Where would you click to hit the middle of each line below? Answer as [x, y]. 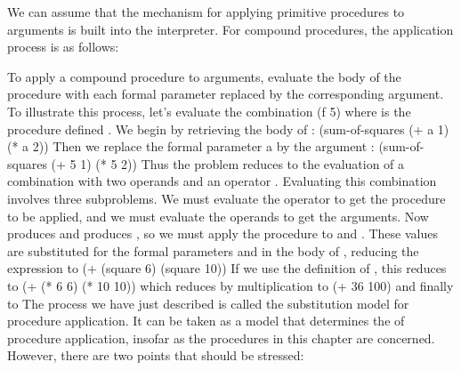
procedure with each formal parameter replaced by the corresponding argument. [226, 94]
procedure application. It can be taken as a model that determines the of [206, 321]
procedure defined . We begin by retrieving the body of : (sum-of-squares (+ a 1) [228, 129]
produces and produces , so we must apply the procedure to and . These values [222, 233]
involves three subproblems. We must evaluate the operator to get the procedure [226, 198]
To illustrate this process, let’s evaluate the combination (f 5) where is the [209, 111]
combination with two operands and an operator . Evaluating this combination [222, 181]
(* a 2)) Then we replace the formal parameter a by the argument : [191, 146]
